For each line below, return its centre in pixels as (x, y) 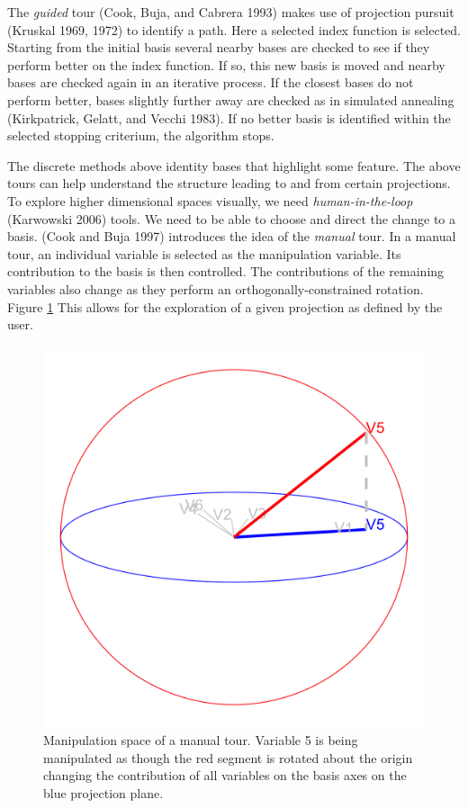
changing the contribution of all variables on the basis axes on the (225, 775)
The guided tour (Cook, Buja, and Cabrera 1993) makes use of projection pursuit (231, 12)
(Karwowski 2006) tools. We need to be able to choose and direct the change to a (232, 218)
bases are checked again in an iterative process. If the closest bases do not (211, 82)
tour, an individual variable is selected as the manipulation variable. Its (204, 253)
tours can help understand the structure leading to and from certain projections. (229, 183)
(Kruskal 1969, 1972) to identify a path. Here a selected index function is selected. (234, 29)
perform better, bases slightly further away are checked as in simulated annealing (231, 99)
